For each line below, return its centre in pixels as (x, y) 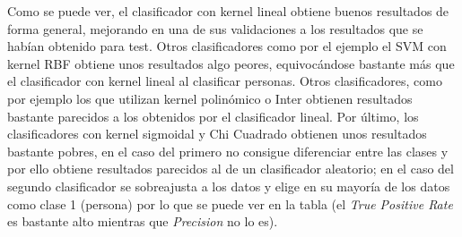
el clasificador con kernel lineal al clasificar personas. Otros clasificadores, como (225, 81)
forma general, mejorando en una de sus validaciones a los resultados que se (215, 28)
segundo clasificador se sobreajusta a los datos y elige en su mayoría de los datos (229, 186)
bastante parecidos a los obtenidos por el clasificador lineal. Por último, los (213, 116)
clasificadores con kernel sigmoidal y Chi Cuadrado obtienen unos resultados (217, 134)
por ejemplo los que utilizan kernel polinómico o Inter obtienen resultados (210, 98)
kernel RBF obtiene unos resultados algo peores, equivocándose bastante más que (231, 63)
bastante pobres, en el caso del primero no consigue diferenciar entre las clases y (228, 151)
